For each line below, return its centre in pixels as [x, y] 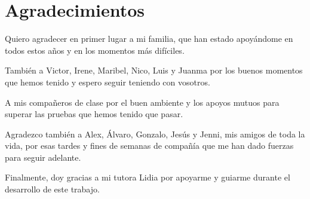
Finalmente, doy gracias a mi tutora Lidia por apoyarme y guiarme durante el [148, 177]
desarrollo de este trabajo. [52, 189]
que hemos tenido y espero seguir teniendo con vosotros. [108, 82]
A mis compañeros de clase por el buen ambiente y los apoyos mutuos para [142, 102]
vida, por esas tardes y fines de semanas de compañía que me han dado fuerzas [149, 146]
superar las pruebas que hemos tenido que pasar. [94, 114]
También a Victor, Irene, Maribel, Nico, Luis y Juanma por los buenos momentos [154, 70]
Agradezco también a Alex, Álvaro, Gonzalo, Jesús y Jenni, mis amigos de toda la [155, 134]
